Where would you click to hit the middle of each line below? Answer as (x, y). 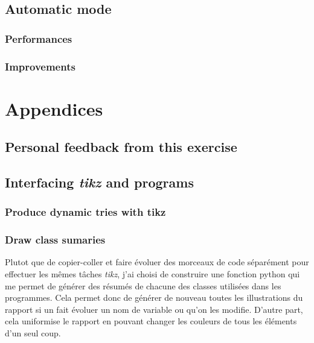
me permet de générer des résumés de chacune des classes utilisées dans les (143, 285)
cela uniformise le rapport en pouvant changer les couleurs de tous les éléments (151, 321)
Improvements (40, 66)
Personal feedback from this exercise (121, 147)
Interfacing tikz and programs (99, 182)
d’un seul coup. (33, 333)
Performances (39, 38)
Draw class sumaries (55, 240)
